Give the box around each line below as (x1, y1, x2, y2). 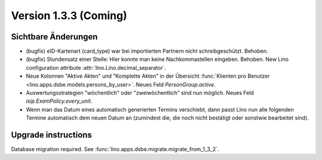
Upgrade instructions (11, 130, 92, 140)
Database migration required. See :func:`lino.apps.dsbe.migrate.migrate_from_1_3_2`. (11, 146, 219, 153)
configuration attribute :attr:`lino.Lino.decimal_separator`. (26, 64, 166, 71)
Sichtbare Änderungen (11, 32, 98, 42)
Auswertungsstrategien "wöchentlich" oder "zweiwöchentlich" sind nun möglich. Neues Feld (26, 90, 254, 97)
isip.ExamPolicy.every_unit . (26, 97, 92, 104)
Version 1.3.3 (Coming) (11, 9, 128, 22)
